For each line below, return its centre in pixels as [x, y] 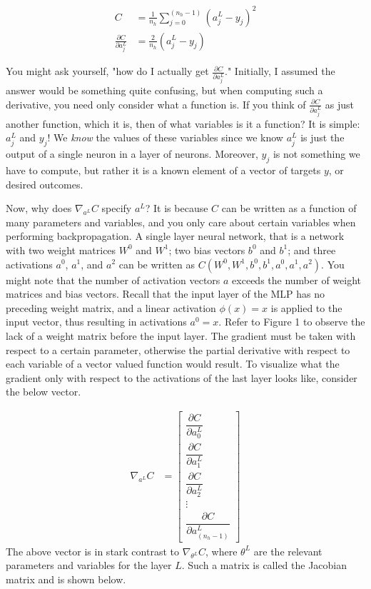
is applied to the [306, 307]
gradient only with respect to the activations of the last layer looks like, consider [182, 377]
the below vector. [44, 392]
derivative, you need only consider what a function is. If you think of [156, 104]
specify [117, 208]
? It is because [177, 208]
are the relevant [288, 551]
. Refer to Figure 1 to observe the [292, 322]
